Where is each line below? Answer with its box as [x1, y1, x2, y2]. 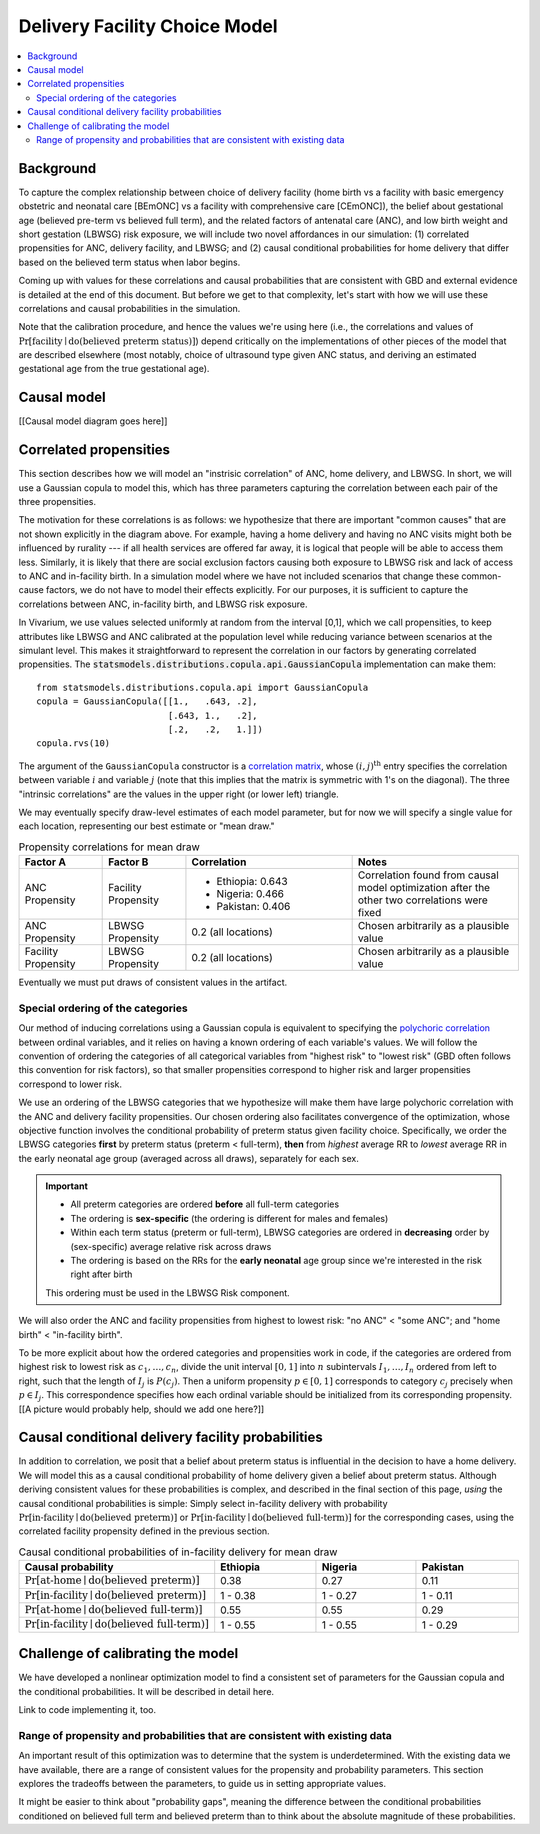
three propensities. [18, 496, 97, 508]
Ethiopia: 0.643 [216, 875, 289, 889]
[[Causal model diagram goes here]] [18, 415, 168, 427]
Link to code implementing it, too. [18, 1704, 157, 1716]
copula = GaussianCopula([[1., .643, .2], [36, 696, 259, 707]
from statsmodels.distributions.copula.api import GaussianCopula [36, 681, 369, 693]
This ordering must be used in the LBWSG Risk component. [45, 1286, 290, 1299]
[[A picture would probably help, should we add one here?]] [18, 1403, 265, 1415]
